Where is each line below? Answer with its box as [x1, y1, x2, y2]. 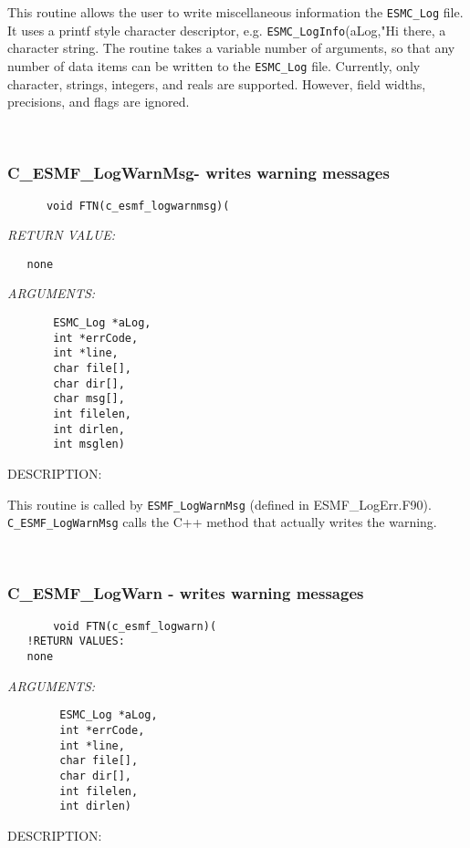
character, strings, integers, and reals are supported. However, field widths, [7, 74, 426, 93]
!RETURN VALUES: [26, 635, 125, 648]
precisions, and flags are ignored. [7, 92, 190, 111]
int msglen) [53, 438, 125, 451]
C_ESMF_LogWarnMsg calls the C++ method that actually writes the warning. [7, 512, 437, 532]
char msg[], [53, 392, 125, 406]
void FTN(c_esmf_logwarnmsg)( [46, 199, 230, 212]
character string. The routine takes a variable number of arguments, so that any [7, 38, 455, 57]
